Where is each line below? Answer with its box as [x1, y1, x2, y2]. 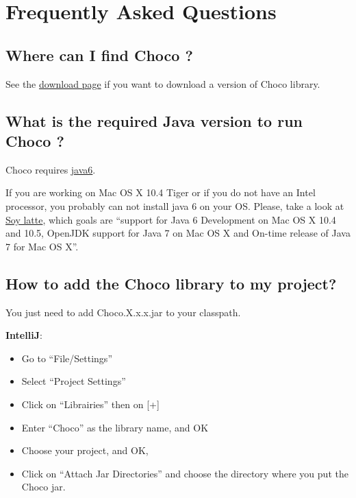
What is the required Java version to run [5, 110, 303, 131]
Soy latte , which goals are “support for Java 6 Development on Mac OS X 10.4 [5, 212, 336, 226]
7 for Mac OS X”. [5, 239, 79, 253]
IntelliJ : [5, 328, 42, 342]
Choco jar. [21, 479, 66, 494]
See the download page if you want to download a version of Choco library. [5, 76, 320, 91]
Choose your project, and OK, [21, 443, 149, 458]
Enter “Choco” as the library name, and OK [21, 420, 209, 434]
